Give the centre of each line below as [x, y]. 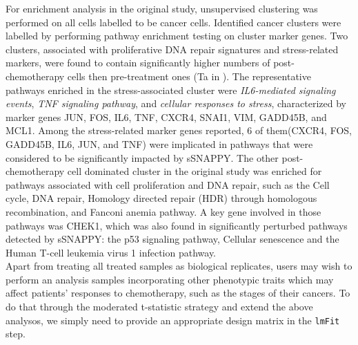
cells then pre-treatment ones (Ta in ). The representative [189, 76]
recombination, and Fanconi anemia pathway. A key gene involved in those [163, 211]
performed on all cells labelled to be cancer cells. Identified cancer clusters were [173, 22]
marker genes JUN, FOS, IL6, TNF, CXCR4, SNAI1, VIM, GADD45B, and [166, 116]
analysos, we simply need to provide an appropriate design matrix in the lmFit [173, 320]
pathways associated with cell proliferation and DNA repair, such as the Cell [168, 184]
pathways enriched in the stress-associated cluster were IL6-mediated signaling [171, 90]
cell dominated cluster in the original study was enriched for [195, 171]
